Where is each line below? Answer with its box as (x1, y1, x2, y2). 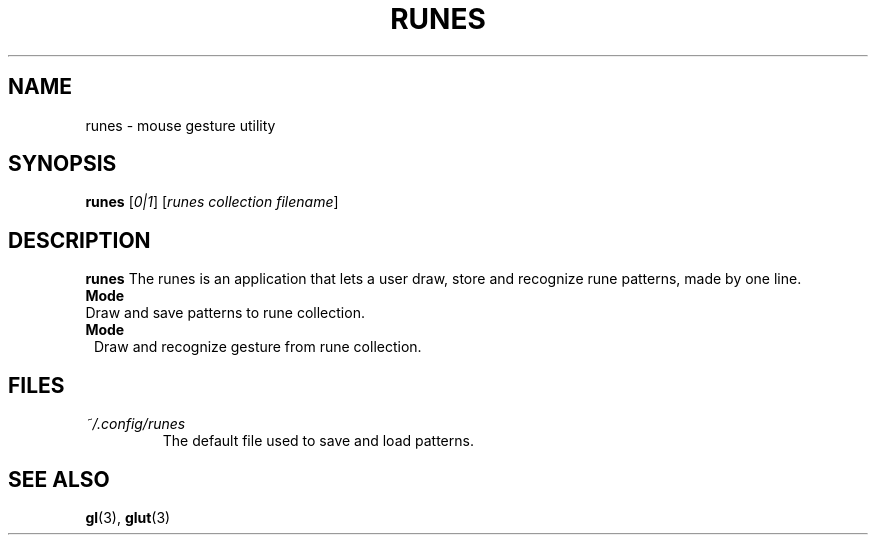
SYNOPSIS (8, 151, 117, 177)
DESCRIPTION (8, 227, 151, 253)
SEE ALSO (8, 466, 110, 492)
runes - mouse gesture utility (85, 116, 276, 134)
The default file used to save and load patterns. (162, 432, 474, 450)
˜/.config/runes (85, 415, 186, 433)
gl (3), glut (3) (85, 508, 171, 526)
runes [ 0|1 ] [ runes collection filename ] (85, 193, 339, 211)
